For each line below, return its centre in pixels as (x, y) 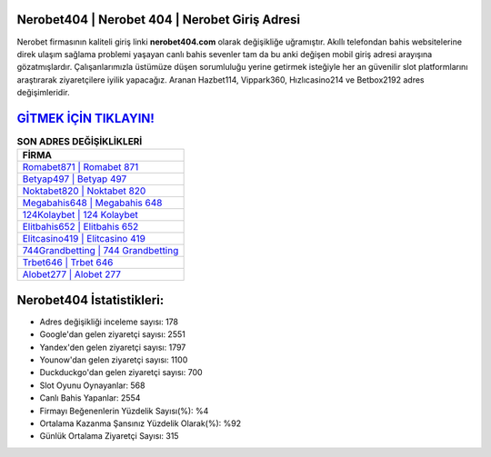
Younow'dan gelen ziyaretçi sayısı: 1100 (114, 360)
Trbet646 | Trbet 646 (68, 263)
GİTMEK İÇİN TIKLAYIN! (85, 118)
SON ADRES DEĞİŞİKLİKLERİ (80, 142)
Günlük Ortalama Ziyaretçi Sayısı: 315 (109, 436)
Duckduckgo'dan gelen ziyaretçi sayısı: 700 (121, 373)
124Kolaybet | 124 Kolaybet (80, 215)
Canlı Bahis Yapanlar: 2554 (90, 398)
